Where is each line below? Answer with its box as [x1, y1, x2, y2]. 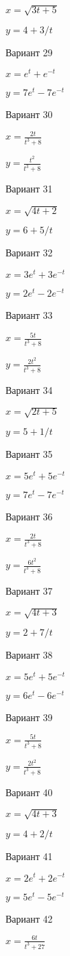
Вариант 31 [5, 181, 53, 196]
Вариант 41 [5, 848, 53, 863]
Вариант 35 [5, 447, 53, 461]
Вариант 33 [5, 308, 53, 322]
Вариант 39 [5, 709, 53, 724]
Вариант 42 [5, 911, 53, 925]
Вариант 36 [5, 509, 53, 523]
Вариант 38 [5, 648, 53, 662]
